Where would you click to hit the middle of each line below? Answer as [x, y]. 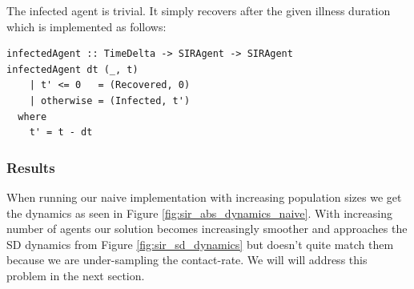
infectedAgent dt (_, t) [72, 69]
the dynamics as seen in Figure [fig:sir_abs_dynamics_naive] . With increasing [199, 213]
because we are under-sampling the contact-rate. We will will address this [187, 260]
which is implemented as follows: [86, 26]
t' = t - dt [61, 132]
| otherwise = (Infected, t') [110, 100]
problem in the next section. [76, 275]
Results [31, 167]
